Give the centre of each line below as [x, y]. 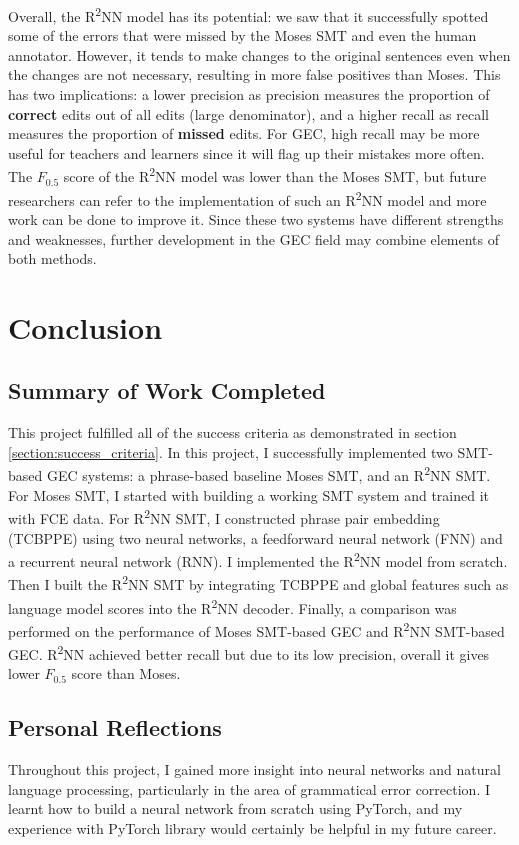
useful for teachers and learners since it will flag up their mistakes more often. [246, 152]
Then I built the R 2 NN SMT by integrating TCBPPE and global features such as [258, 583]
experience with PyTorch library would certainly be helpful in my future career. [252, 827]
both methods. [52, 258]
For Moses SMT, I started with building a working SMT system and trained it [249, 494]
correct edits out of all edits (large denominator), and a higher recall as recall [248, 113]
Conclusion [85, 326]
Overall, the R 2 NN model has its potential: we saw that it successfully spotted [248, 14]
